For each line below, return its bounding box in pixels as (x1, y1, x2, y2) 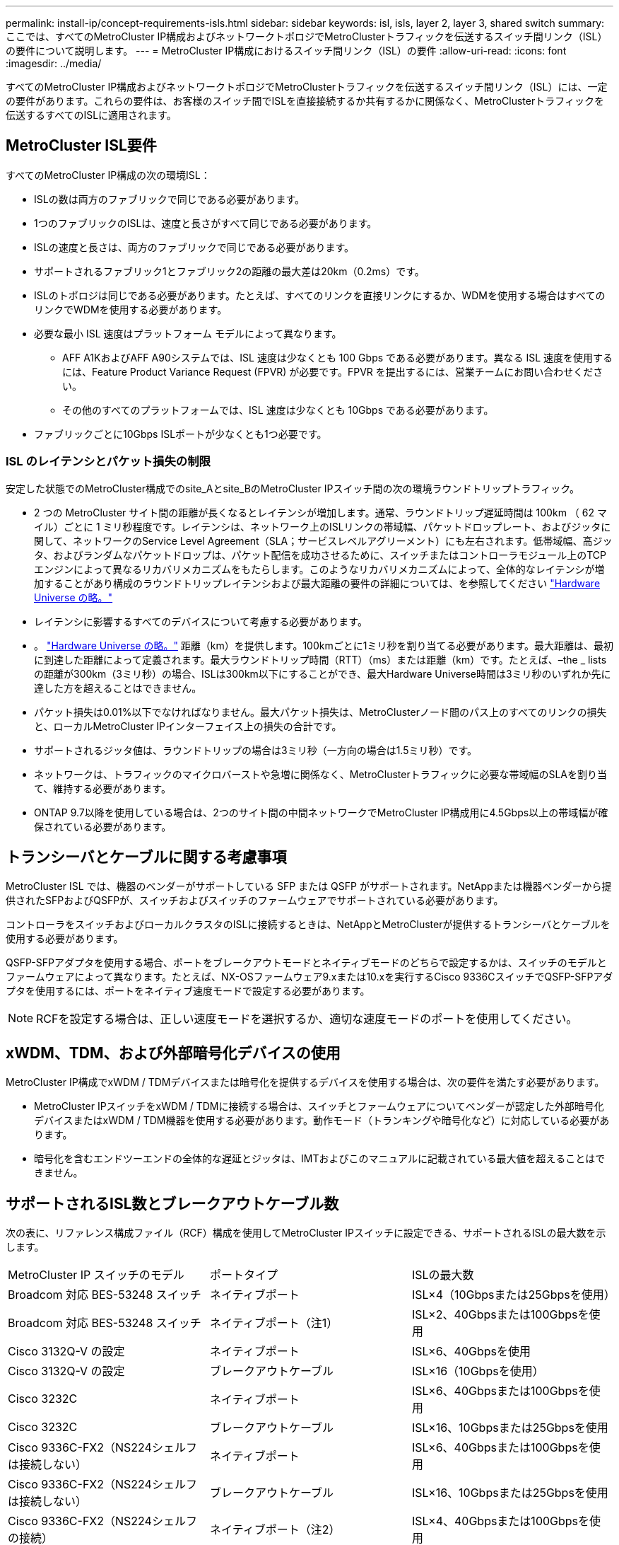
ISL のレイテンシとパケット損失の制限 (6, 454, 211, 469)
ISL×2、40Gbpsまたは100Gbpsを (411, 1307, 589, 1322)
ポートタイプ (209, 1268, 278, 1283)
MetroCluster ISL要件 (6, 137, 157, 155)
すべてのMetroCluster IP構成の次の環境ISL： (6, 168, 211, 181)
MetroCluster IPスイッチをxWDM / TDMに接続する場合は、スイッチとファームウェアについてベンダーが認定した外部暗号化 (34, 1100, 604, 1113)
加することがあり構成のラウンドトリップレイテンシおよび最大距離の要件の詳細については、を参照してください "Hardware (34, 577, 601, 589)
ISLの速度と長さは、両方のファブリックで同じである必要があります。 (34, 241, 355, 253)
